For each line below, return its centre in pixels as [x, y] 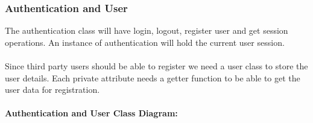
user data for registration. [52, 90]
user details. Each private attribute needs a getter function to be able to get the [153, 77]
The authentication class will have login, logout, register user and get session [147, 30]
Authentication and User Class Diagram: [91, 113]
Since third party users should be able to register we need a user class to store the [156, 66]
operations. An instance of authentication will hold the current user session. [145, 42]
